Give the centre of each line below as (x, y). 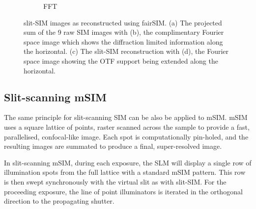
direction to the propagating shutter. (59, 201)
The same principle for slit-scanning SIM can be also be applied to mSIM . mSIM (126, 117)
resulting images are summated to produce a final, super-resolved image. (113, 146)
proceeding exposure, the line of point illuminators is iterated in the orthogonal (123, 191)
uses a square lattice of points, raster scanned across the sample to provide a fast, (127, 127)
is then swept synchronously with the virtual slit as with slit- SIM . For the (115, 181)
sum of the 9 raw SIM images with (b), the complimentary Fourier (124, 32)
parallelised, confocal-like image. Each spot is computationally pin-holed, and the (126, 136)
